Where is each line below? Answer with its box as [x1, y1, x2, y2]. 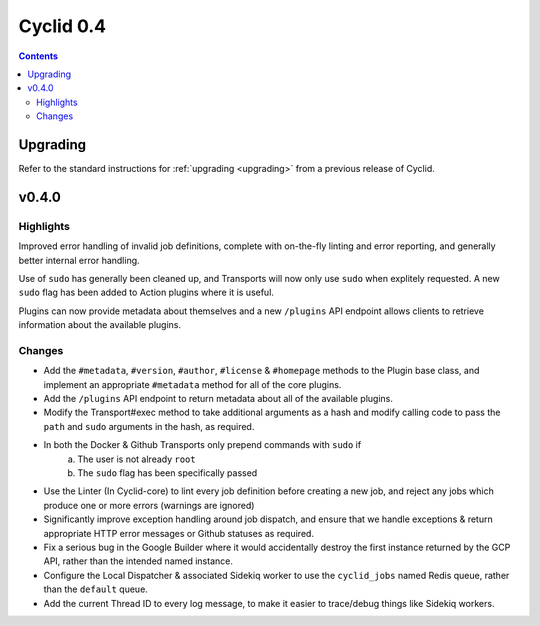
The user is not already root [77, 453, 196, 465]
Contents [18, 50, 59, 62]
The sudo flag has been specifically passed [77, 467, 258, 479]
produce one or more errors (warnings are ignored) [43, 499, 255, 511]
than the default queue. [43, 583, 149, 595]
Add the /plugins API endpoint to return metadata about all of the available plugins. [43, 393, 394, 405]
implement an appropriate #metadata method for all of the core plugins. [43, 378, 342, 390]
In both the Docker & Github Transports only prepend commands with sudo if [43, 439, 362, 451]
